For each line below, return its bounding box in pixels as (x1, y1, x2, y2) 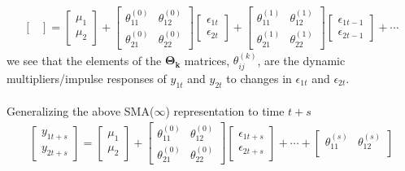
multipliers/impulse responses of (7, 69, 167, 86)
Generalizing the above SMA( (7, 103, 155, 120)
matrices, (184, 51, 230, 68)
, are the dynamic (257, 51, 346, 68)
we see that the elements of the (7, 51, 162, 68)
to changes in (226, 69, 292, 86)
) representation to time (165, 103, 285, 120)
